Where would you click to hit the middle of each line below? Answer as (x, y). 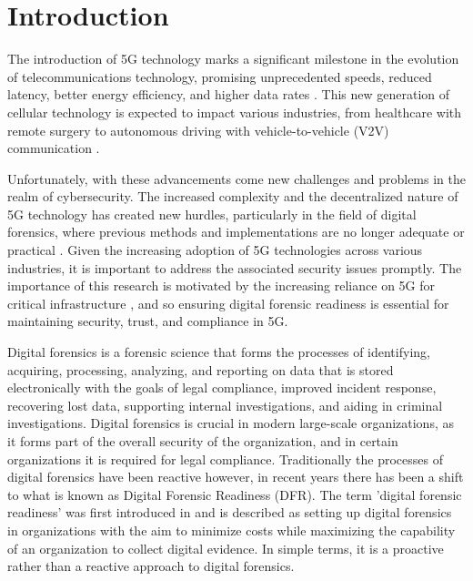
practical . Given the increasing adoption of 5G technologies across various (215, 250)
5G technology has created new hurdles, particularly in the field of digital (212, 214)
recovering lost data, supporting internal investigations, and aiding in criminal (225, 405)
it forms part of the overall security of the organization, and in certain (203, 441)
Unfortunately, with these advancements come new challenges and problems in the (236, 178)
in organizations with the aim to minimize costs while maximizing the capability (231, 530)
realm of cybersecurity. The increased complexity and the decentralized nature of (233, 196)
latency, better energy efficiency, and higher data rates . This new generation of (229, 94)
